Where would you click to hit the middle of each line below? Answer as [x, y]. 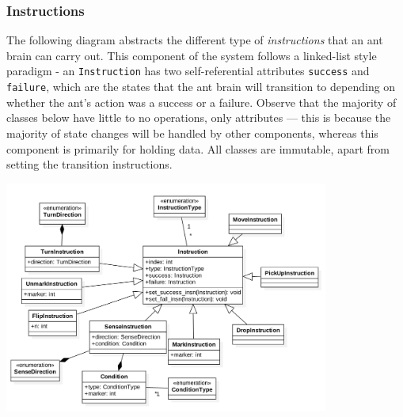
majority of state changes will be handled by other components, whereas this [192, 133]
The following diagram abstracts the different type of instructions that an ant [195, 40]
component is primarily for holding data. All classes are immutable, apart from [198, 148]
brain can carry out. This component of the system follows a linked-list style [192, 55]
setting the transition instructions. [89, 164]
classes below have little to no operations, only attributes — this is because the [199, 118]
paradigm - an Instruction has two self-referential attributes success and [188, 71]
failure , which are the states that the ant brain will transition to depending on [201, 87]
